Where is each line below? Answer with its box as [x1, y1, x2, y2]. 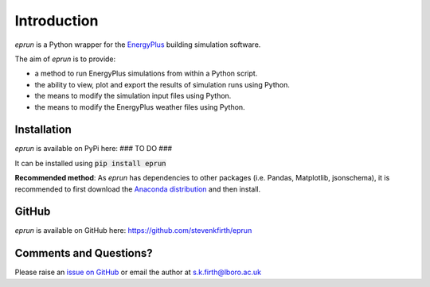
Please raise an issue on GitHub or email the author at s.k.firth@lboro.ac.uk [14, 267, 262, 277]
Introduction [14, 12, 99, 29]
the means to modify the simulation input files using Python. [34, 91, 232, 101]
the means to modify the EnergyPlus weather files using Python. [34, 102, 246, 111]
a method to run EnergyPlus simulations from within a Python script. [34, 68, 258, 79]
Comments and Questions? [14, 246, 153, 260]
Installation [14, 123, 72, 137]
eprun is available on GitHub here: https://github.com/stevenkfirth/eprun [14, 226, 252, 235]
